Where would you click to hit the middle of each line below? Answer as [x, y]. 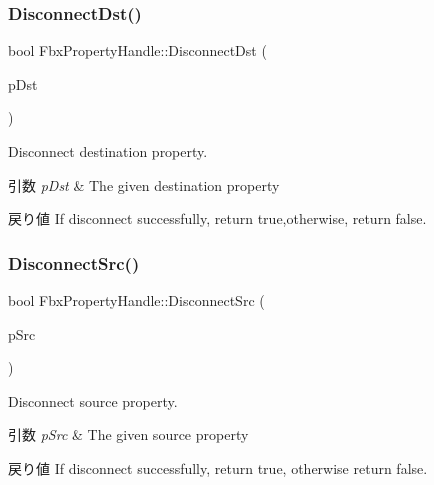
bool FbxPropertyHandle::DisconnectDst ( [137, 50]
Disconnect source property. [93, 400]
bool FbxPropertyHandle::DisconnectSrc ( [136, 300]
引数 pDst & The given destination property [144, 184]
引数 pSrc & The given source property [128, 434]
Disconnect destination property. [108, 151]
